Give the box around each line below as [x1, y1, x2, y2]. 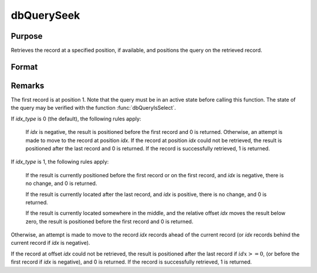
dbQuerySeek [11, 9, 80, 22]
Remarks [11, 80, 45, 90]
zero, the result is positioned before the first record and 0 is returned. [25, 218, 194, 225]
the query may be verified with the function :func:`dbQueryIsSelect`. [11, 105, 176, 112]
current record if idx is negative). [11, 240, 90, 247]
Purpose [11, 31, 43, 41]
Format [11, 62, 38, 72]
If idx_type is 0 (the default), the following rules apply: [11, 115, 141, 122]
